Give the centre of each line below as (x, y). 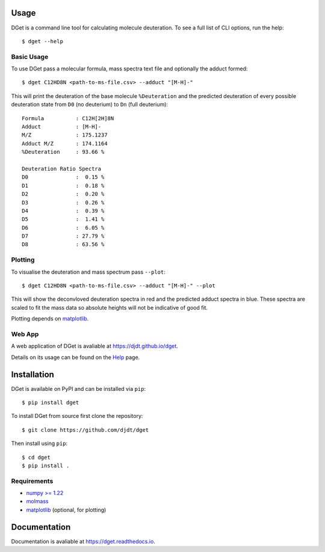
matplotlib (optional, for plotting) (66, 510)
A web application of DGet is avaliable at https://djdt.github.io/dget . (95, 346)
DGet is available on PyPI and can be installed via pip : (79, 388)
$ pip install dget (51, 403)
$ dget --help (42, 41)
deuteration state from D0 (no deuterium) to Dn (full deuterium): (90, 105)
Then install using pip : (39, 443)
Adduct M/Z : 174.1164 (65, 143)
